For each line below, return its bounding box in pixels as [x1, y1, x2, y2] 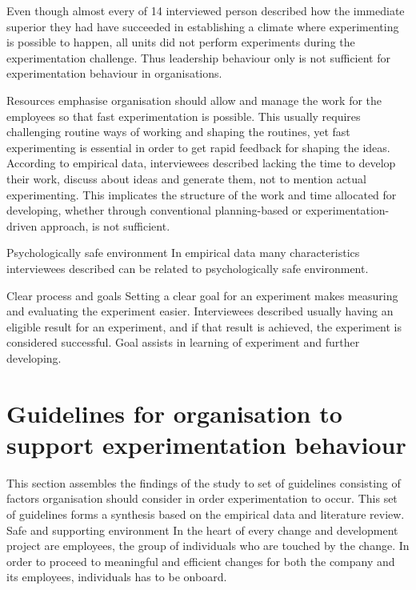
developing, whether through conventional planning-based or [6, 202, 302, 219]
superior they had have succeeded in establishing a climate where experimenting [6, 18, 399, 34]
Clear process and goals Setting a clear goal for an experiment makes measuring [6, 287, 398, 303]
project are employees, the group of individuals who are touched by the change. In [6, 537, 410, 554]
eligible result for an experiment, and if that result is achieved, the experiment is [6, 318, 402, 335]
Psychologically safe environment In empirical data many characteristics [6, 244, 360, 261]
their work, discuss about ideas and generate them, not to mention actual [6, 170, 366, 187]
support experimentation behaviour [6, 427, 406, 460]
